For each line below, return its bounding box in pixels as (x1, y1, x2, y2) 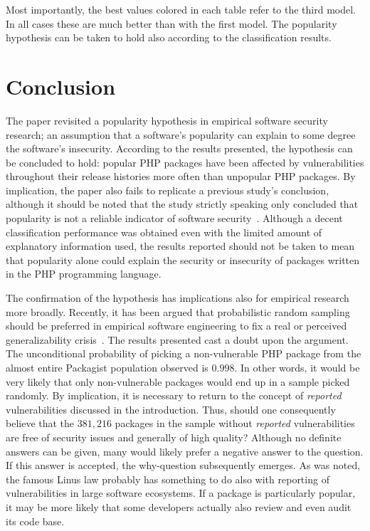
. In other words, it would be (234, 360, 360, 374)
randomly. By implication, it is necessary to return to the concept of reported (6, 388, 342, 403)
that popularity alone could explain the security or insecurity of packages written (6, 252, 360, 267)
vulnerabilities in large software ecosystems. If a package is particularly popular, (6, 485, 356, 500)
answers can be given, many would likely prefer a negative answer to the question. (6, 443, 364, 458)
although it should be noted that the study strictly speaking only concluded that (6, 196, 359, 211)
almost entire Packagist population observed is (6, 360, 208, 374)
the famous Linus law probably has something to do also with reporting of (6, 471, 329, 486)
